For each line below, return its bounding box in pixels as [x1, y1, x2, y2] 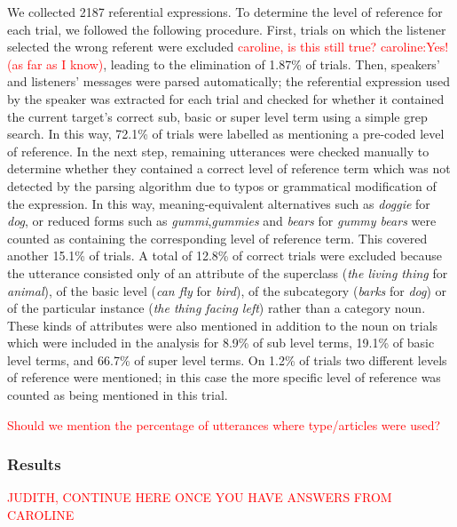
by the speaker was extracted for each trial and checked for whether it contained [7, 89, 445, 108]
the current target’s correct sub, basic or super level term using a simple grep [7, 107, 428, 125]
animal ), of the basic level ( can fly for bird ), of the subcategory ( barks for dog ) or [7, 281, 447, 299]
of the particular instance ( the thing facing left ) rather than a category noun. [7, 299, 426, 317]
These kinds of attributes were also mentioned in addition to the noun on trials [7, 315, 438, 334]
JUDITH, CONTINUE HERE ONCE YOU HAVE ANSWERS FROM [7, 488, 392, 507]
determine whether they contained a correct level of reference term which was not [7, 159, 451, 178]
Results [7, 453, 61, 475]
